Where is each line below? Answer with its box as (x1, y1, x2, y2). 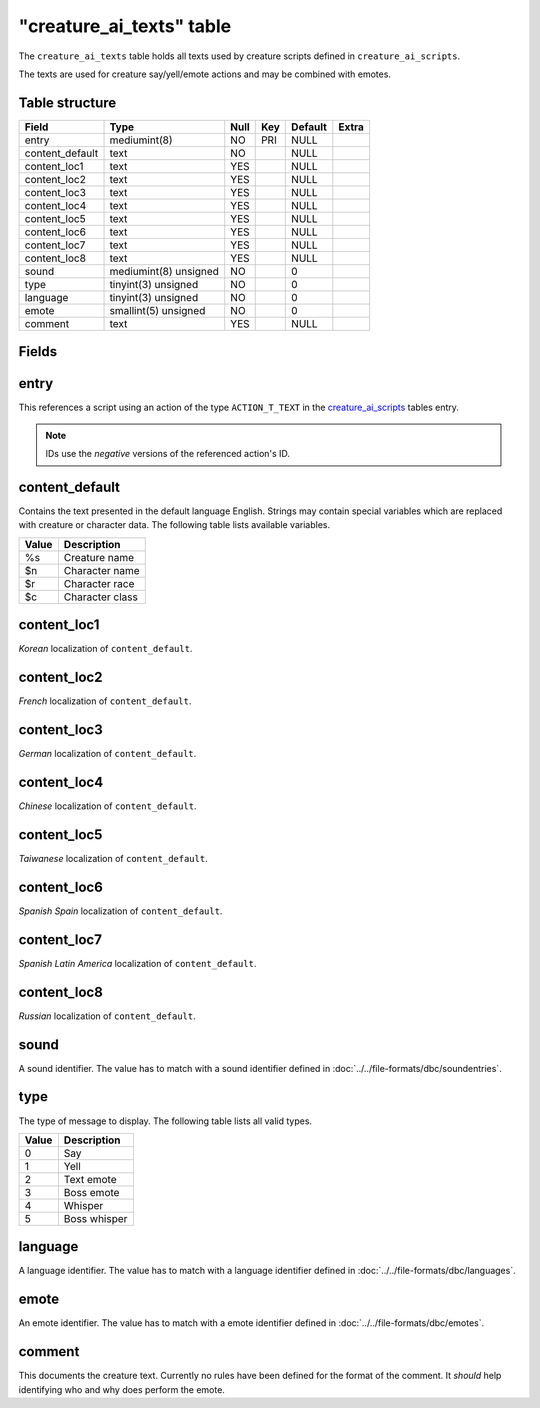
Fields (18, 343, 58, 360)
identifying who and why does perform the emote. (18, 1383, 225, 1395)
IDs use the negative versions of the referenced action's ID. (45, 448, 290, 460)
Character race (63, 576, 135, 590)
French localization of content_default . (18, 695, 192, 707)
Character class (63, 590, 139, 604)
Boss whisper (63, 1211, 128, 1225)
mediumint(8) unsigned (109, 264, 220, 278)
